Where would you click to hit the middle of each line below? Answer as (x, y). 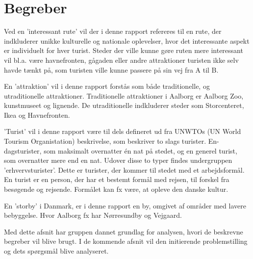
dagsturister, (23, 150)
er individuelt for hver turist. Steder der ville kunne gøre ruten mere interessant (124, 50)
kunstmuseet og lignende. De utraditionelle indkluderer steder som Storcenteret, (124, 105)
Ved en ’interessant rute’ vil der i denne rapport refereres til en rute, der (113, 31)
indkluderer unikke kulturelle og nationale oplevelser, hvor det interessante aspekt (127, 40)
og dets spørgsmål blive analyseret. (56, 251)
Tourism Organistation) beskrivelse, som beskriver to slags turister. (105, 141)
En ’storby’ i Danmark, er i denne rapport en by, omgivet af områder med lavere (125, 205)
